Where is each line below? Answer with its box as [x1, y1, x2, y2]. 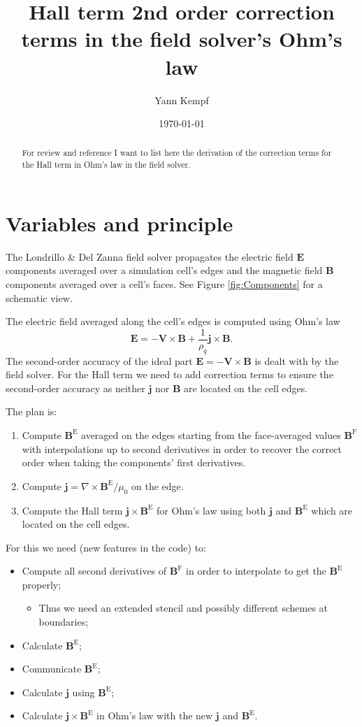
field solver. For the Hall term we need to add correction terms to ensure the [6, 367, 333, 382]
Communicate [22, 661, 82, 676]
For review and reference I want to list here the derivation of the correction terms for [22, 147, 332, 159]
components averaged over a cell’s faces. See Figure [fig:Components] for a [6, 276, 323, 291]
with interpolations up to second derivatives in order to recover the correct [22, 441, 342, 456]
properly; [22, 577, 61, 591]
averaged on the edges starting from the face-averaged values [81, 427, 341, 442]
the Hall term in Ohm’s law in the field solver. [22, 159, 191, 171]
